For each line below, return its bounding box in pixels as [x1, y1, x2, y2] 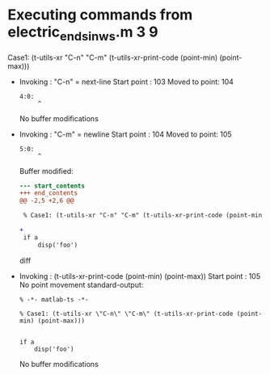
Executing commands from [7, 6, 193, 24]
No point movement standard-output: [19, 280, 144, 289]
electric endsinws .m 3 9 [7, 23, 158, 44]
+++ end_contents [19, 189, 78, 197]
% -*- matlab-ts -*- [19, 295, 89, 304]
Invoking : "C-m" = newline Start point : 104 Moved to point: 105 [19, 129, 232, 139]
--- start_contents [19, 182, 86, 190]
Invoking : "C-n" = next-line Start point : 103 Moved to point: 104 [19, 77, 234, 86]
